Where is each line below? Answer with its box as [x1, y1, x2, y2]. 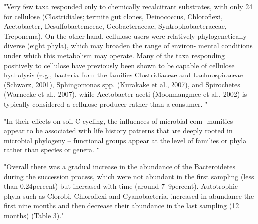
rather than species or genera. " [4, 145, 99, 155]
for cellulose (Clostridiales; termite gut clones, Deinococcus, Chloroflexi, [4, 11, 223, 21]
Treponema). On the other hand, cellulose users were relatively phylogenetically [4, 30, 247, 41]
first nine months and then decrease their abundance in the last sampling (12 [4, 200, 239, 211]
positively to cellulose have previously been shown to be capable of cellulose [4, 60, 235, 70]
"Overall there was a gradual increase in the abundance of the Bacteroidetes [4, 161, 236, 171]
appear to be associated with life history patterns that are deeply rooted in [4, 125, 233, 136]
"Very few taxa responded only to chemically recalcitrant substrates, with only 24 [4, 1, 253, 11]
